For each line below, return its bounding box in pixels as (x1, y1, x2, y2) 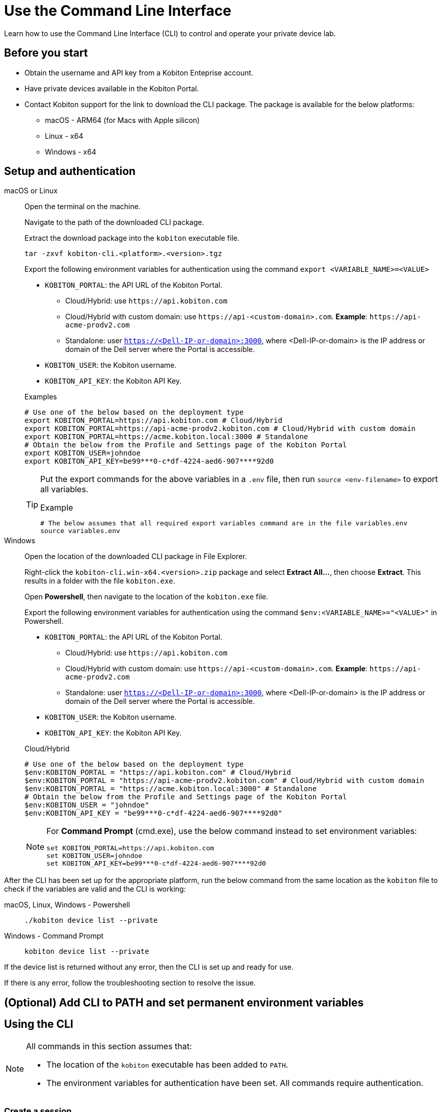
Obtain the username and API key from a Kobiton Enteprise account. (24, 68, 253, 77)
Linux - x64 (45, 131, 84, 140)
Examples (24, 392, 57, 401)
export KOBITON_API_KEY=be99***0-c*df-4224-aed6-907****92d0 (24, 457, 274, 466)
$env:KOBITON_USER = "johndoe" (24, 801, 149, 810)
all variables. (40, 484, 89, 495)
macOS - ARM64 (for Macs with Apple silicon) (45, 115, 200, 124)
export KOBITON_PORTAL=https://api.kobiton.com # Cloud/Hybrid (24, 416, 282, 425)
